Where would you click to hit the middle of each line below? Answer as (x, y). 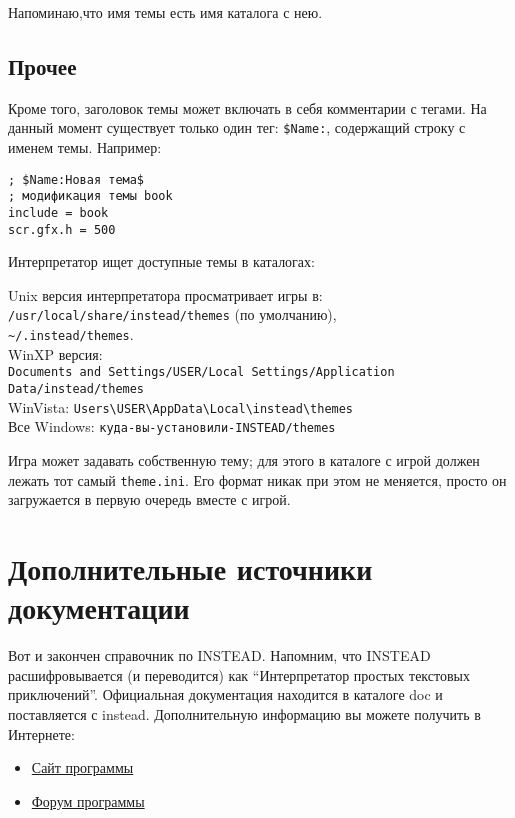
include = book (58, 212)
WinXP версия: (55, 353)
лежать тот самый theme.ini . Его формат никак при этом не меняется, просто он (257, 479)
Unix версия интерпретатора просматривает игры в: (165, 294)
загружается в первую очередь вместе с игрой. (149, 499)
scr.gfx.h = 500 (62, 229)
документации (99, 607)
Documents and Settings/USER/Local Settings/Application (201, 372)
